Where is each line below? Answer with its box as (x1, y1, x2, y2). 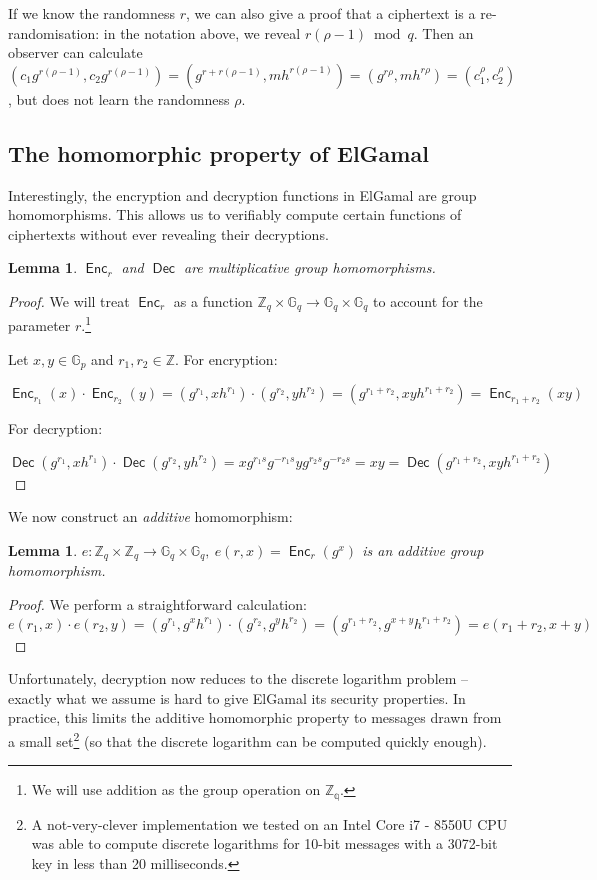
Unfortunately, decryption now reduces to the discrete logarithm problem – (8, 668, 469, 689)
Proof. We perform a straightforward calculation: (8, 593, 307, 614)
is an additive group (362, 539, 484, 560)
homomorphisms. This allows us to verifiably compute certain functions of (8, 204, 462, 225)
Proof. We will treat (8, 290, 130, 311)
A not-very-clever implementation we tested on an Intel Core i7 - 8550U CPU (31, 813, 508, 834)
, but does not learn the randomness (8, 88, 230, 109)
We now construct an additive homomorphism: (8, 506, 293, 527)
